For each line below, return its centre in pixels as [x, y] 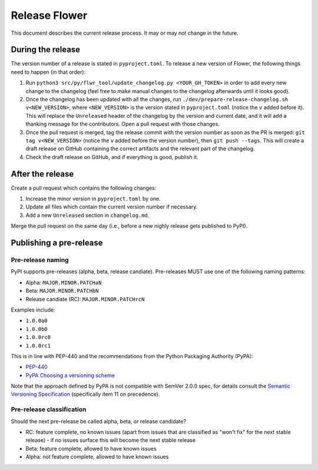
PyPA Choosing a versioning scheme [70, 375]
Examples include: [33, 310]
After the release [42, 174]
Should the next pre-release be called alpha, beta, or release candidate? [99, 421]
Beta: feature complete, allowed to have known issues [91, 448]
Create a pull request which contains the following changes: [84, 188]
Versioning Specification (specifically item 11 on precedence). [85, 394]
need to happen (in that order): [48, 72]
